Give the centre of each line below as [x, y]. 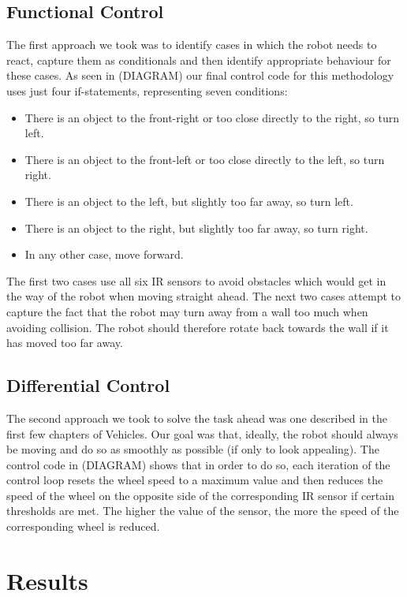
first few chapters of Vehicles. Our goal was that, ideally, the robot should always [202, 433]
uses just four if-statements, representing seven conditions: [147, 90]
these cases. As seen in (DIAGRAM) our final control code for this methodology [200, 75]
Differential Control [88, 385]
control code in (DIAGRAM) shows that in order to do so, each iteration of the [198, 464]
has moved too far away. [65, 343]
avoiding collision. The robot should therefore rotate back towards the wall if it [198, 327]
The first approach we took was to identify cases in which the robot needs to [192, 45]
